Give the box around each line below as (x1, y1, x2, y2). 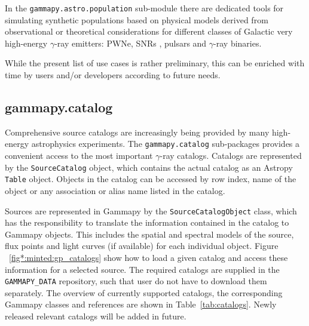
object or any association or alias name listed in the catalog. (5, 184, 225, 196)
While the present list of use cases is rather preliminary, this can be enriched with (5, 57, 305, 69)
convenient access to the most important (5, 149, 153, 162)
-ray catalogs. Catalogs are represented (160, 149, 302, 162)
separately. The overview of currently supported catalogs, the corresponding (5, 286, 283, 299)
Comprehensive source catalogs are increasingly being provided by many (5, 125, 270, 138)
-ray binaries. (213, 36, 262, 49)
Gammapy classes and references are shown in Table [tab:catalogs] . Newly (5, 298, 277, 310)
